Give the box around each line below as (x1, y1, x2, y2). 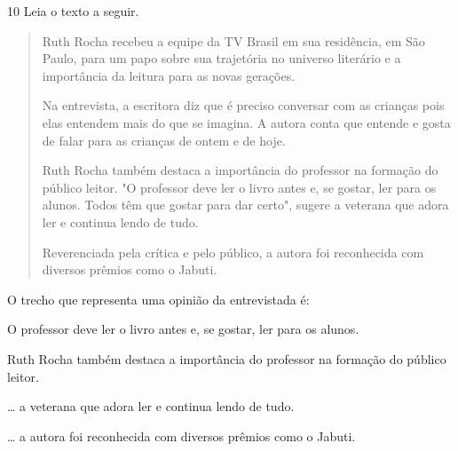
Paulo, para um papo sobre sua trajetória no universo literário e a (42, 49, 401, 67)
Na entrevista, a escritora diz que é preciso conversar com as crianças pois (42, 96, 445, 115)
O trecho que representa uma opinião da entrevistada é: (7, 289, 310, 308)
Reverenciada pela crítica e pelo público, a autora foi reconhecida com (42, 242, 424, 261)
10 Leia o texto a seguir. (7, 2, 139, 20)
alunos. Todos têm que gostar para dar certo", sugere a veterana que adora (42, 195, 449, 214)
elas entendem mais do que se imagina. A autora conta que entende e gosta (42, 113, 451, 131)
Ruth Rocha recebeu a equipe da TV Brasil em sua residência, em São (42, 31, 425, 50)
